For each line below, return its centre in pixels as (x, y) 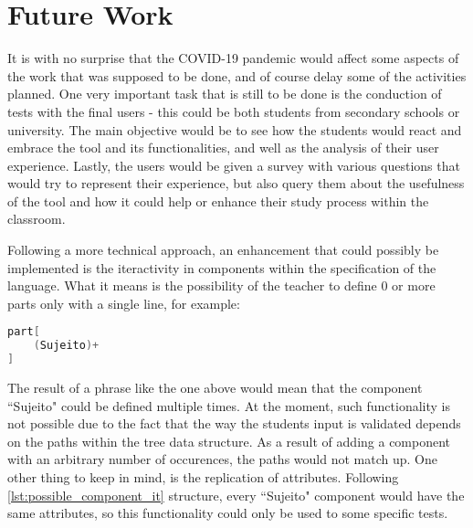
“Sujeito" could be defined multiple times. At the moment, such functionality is (229, 405)
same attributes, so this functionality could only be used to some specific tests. (228, 513)
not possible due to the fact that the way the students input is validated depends (234, 423)
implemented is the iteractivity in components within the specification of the (222, 267)
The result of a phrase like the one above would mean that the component (215, 388)
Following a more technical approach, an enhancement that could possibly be (223, 250)
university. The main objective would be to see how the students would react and (235, 129)
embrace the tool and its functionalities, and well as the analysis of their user (223, 148)
